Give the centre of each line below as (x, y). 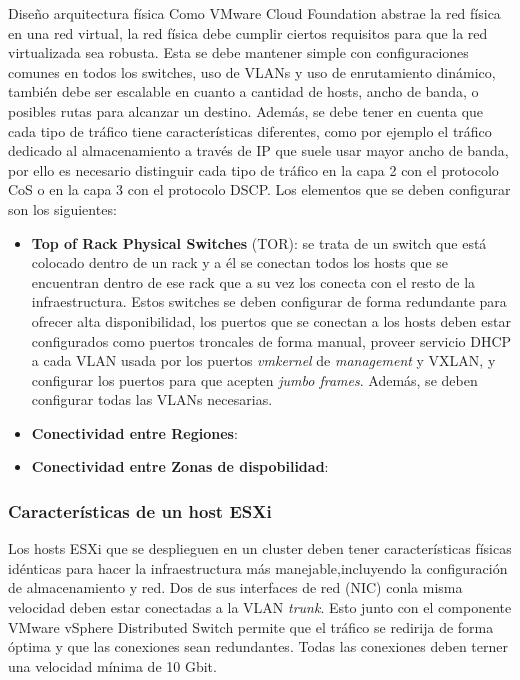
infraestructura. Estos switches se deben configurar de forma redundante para (269, 301)
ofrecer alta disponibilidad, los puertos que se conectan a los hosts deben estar (271, 320)
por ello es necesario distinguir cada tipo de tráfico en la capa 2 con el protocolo (253, 169)
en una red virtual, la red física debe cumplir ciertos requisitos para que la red (248, 32)
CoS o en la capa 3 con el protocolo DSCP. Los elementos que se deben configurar (259, 189)
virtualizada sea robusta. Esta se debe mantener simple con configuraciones (238, 52)
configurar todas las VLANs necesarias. (152, 399)
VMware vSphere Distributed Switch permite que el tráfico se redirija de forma (251, 626)
